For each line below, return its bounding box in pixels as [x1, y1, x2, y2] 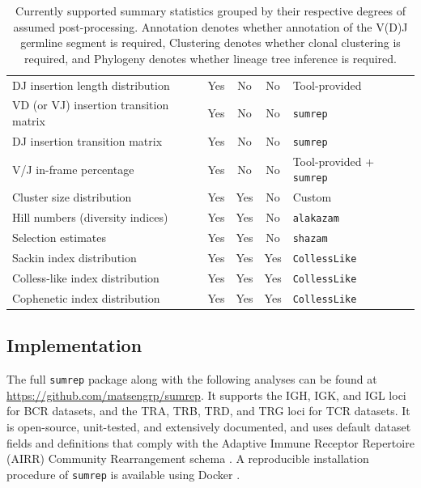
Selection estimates [12, 229, 107, 246]
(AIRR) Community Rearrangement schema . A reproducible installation [6, 450, 369, 467]
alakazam [292, 213, 339, 225]
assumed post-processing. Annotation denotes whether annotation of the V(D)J [13, 18, 408, 35]
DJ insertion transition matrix [12, 132, 163, 149]
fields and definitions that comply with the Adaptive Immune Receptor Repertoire [6, 434, 415, 451]
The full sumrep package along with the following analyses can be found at [6, 371, 377, 388]
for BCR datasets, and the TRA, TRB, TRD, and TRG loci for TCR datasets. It [6, 402, 410, 419]
